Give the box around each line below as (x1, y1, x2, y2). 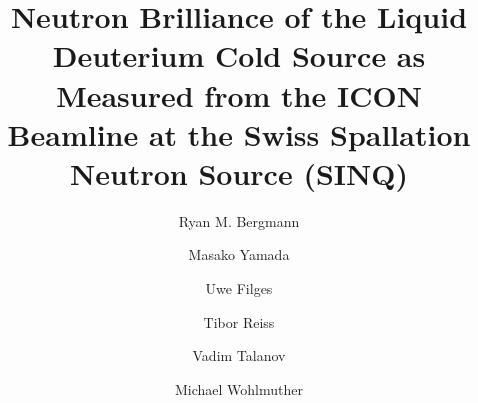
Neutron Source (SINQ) (70, 152, 408, 193)
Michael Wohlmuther (174, 378, 303, 399)
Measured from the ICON (56, 74, 422, 115)
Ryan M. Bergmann (178, 210, 300, 231)
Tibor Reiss (203, 311, 275, 332)
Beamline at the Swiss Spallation (7, 113, 471, 154)
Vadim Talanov (192, 345, 286, 366)
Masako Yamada (188, 244, 290, 265)
